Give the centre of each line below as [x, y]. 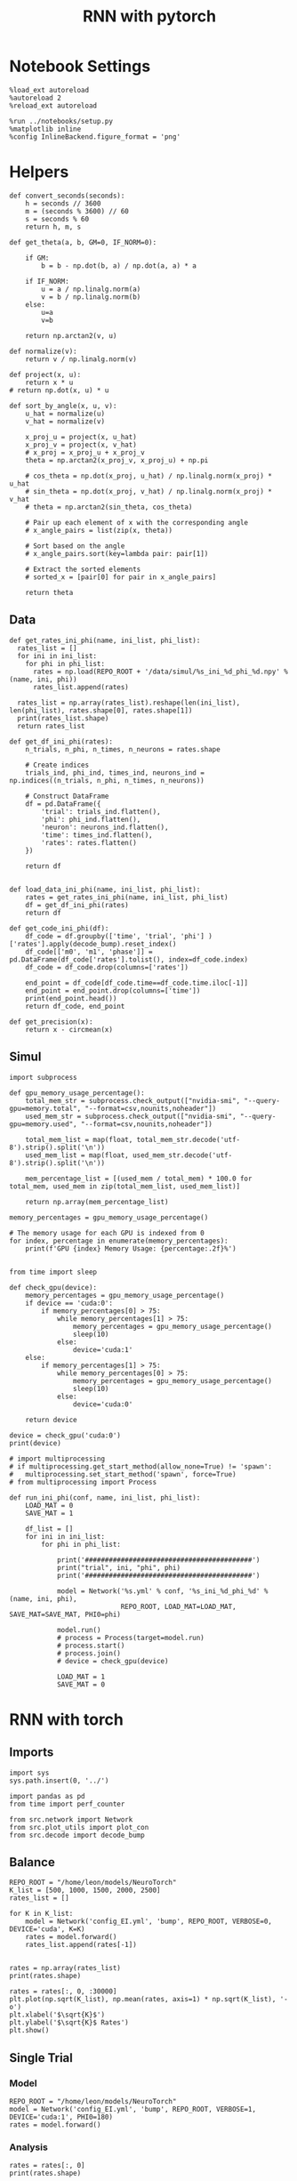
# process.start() [91, 1646]
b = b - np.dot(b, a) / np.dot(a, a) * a [119, 266]
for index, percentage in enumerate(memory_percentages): [119, 1241]
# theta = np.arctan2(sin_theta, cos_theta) [109, 507]
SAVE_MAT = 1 [49, 1513]
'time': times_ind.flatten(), [97, 835]
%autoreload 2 [36, 98]
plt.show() [29, 2031]
